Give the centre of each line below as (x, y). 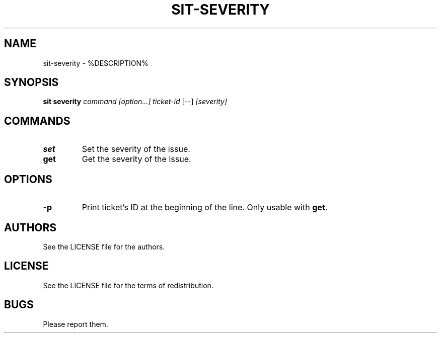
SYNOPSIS (31, 82)
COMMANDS (37, 121)
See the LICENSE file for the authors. (104, 246)
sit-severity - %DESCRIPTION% (96, 63)
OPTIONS (28, 179)
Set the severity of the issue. (136, 149)
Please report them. (76, 324)
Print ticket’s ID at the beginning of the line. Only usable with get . (205, 207)
